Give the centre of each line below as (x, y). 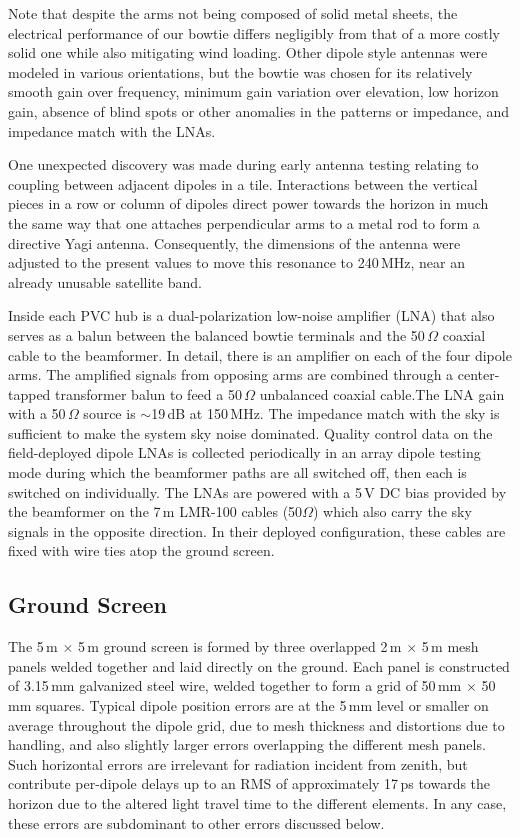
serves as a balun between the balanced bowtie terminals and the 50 (216, 334)
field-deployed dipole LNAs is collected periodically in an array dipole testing (244, 452)
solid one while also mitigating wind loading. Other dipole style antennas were (248, 52)
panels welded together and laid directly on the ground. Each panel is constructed (259, 665)
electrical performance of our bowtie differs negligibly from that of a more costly (254, 32)
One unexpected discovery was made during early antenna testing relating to (243, 164)
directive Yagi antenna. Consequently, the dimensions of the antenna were (234, 242)
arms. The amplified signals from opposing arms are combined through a (231, 374)
